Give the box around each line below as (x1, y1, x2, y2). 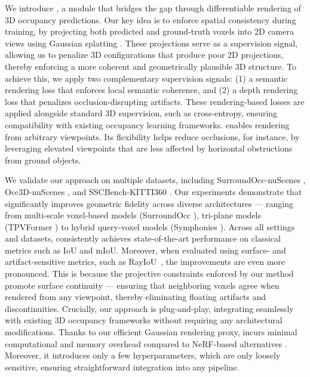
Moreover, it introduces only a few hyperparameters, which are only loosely (5, 349, 281, 361)
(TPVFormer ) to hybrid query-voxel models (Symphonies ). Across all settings (5, 220, 295, 233)
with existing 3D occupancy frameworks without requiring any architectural (5, 314, 283, 326)
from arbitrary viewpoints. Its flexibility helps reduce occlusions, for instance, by (5, 130, 300, 143)
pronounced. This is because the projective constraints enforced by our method (5, 267, 294, 280)
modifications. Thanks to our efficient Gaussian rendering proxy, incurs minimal (5, 326, 297, 338)
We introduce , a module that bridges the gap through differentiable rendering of (5, 2, 301, 14)
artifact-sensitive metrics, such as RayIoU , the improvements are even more (5, 255, 286, 268)
